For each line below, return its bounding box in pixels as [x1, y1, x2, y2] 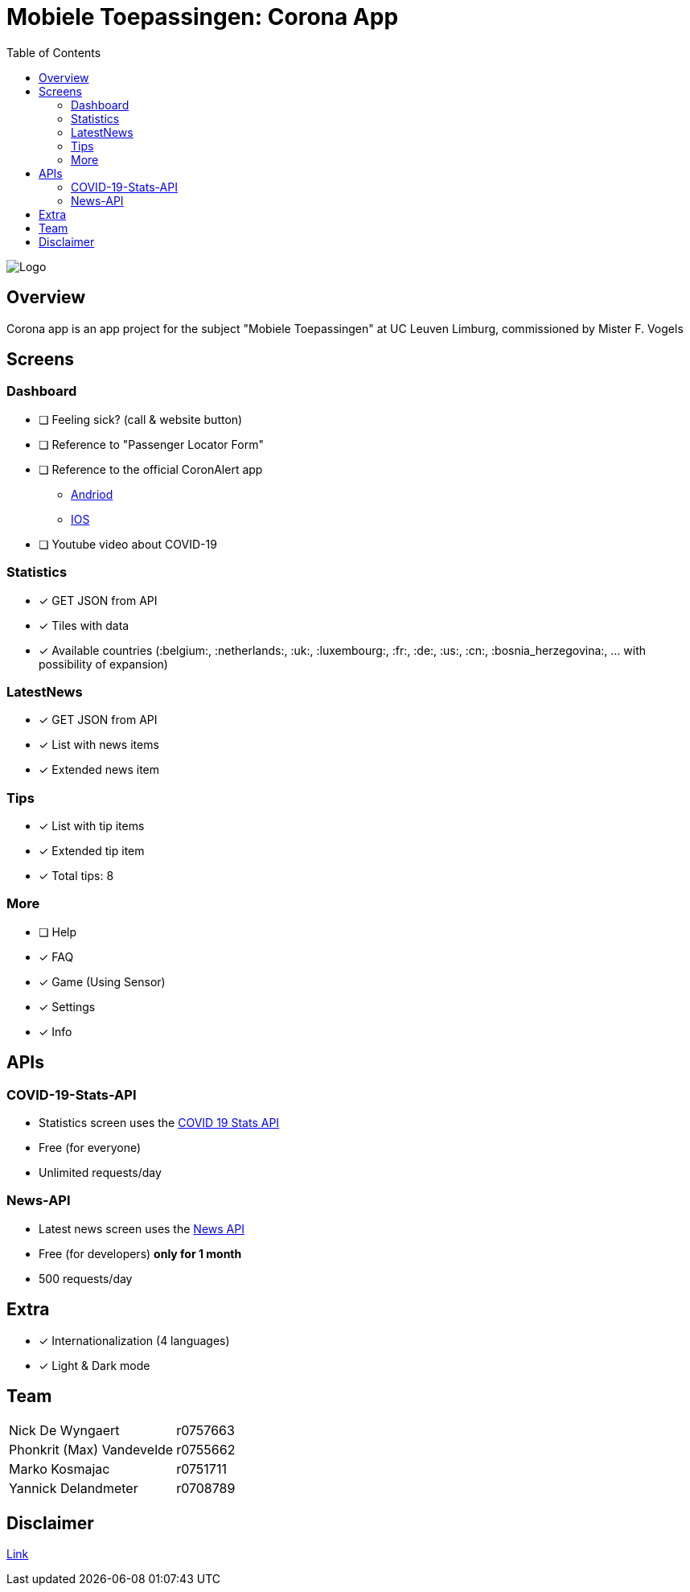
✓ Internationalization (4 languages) [39, 1333, 230, 1347]
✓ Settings [39, 999, 96, 1014]
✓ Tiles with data [39, 618, 129, 632]
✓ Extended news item [39, 763, 159, 777]
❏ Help [39, 924, 77, 939]
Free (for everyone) [39, 1141, 142, 1155]
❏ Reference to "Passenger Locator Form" [39, 437, 264, 451]
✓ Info [39, 1024, 72, 1039]
